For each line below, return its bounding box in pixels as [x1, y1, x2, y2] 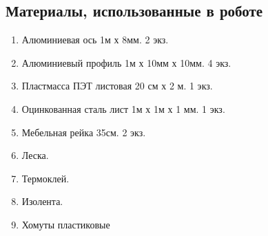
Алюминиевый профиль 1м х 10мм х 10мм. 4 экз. [21, 55, 231, 69]
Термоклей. [21, 171, 70, 185]
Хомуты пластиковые [21, 217, 110, 231]
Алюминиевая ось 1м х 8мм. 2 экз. [21, 32, 169, 47]
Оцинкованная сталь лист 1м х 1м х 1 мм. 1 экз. [21, 101, 225, 116]
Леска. [21, 148, 49, 162]
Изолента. [21, 194, 63, 208]
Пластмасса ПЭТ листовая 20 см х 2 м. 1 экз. [21, 78, 213, 93]
